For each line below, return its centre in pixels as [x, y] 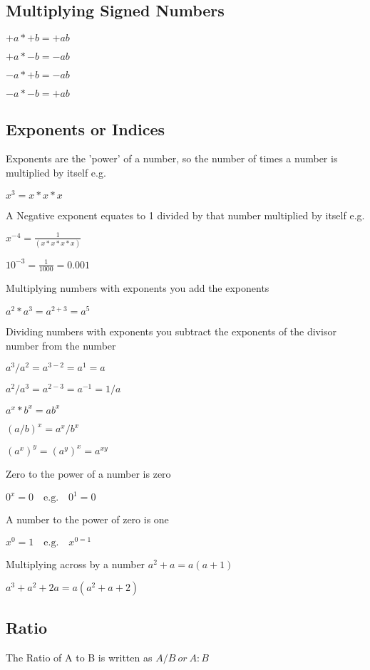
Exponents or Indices [86, 129]
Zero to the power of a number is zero [88, 473]
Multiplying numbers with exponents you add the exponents [138, 288]
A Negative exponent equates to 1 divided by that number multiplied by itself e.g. [185, 215]
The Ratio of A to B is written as [79, 657]
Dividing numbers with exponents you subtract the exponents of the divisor [171, 331]
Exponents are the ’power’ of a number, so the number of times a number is [172, 158]
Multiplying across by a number [76, 564]
